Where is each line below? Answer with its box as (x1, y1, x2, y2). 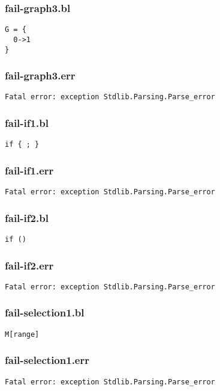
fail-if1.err (5, 162, 54, 177)
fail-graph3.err (5, 68, 76, 83)
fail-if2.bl (5, 210, 49, 225)
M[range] (5, 330, 40, 339)
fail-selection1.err (5, 353, 89, 368)
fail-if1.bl (5, 115, 49, 130)
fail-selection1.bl (5, 305, 85, 320)
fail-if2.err (5, 257, 54, 272)
